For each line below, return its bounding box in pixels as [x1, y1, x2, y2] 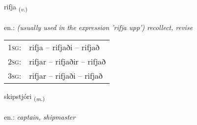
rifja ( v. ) [4, 1, 28, 13]
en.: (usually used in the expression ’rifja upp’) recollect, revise [4, 22, 193, 32]
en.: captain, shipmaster [4, 112, 76, 122]
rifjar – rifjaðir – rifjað [29, 56, 106, 67]
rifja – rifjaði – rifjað [29, 41, 100, 53]
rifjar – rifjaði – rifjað [29, 70, 103, 82]
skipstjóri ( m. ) [4, 91, 45, 103]
